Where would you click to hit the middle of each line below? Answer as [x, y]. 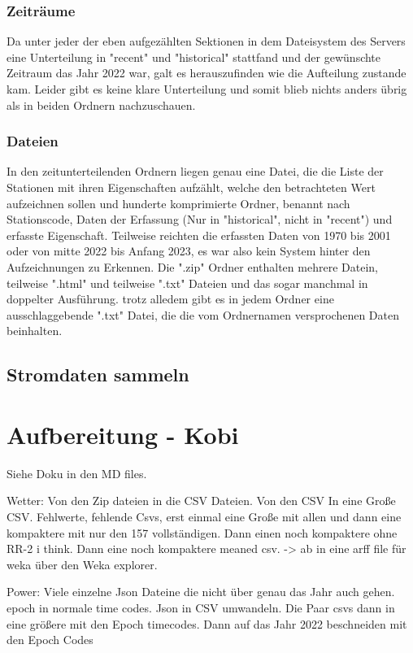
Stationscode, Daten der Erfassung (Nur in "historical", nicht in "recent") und [200, 219]
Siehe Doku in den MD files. [77, 473]
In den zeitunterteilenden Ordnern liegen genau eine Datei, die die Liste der [195, 171]
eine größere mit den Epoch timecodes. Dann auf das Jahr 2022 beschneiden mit [207, 623]
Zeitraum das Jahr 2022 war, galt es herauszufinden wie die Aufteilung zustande [206, 73]
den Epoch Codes [50, 640]
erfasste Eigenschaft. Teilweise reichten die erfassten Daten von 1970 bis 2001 [199, 235]
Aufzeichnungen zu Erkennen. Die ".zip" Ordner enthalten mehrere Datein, [192, 266]
